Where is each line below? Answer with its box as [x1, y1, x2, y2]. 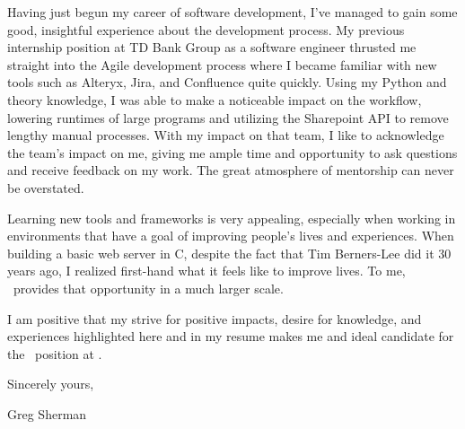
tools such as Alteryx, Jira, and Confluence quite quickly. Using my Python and [7, 73, 447, 92]
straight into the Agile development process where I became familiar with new [7, 55, 437, 74]
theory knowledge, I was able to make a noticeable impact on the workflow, [7, 90, 422, 109]
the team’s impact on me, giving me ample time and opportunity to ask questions [7, 143, 458, 162]
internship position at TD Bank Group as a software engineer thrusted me [7, 38, 417, 57]
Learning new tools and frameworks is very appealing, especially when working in [7, 208, 456, 227]
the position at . [7, 344, 102, 363]
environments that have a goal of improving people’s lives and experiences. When [7, 226, 454, 245]
